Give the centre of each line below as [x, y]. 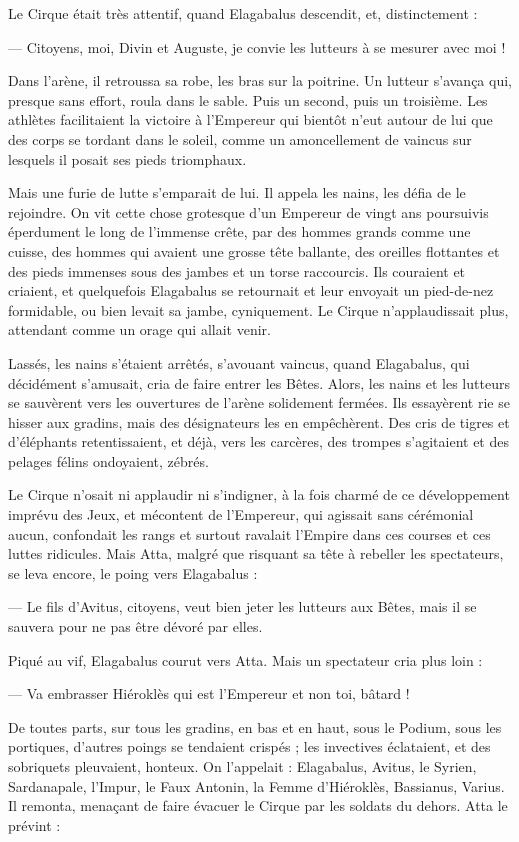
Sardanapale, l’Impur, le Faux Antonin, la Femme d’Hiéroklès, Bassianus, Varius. [256, 785]
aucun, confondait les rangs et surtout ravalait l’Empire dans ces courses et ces [249, 533]
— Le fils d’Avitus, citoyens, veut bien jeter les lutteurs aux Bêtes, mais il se [242, 606]
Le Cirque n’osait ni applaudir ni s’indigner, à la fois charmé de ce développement [259, 494]
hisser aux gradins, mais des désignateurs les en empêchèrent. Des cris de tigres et [259, 421]
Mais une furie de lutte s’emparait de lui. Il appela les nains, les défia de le [237, 192]
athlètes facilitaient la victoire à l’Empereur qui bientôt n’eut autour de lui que [250, 119]
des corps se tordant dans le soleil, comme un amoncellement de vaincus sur [240, 138]
